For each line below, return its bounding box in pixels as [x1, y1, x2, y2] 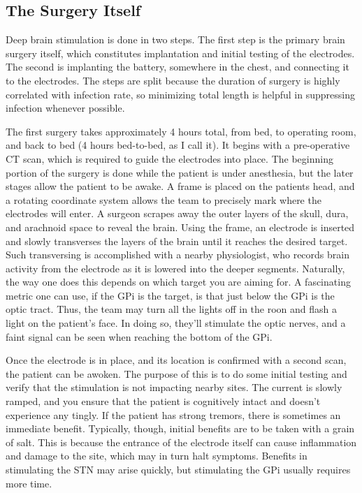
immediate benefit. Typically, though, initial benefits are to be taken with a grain [6, 421, 355, 436]
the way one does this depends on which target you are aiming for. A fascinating [6, 274, 351, 289]
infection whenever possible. [6, 101, 125, 115]
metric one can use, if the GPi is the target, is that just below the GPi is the [6, 288, 335, 302]
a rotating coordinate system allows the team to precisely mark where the [6, 192, 321, 207]
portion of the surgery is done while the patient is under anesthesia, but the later [6, 165, 354, 179]
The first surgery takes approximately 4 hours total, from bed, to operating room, [6, 124, 356, 138]
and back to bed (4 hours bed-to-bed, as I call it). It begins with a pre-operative [6, 138, 350, 152]
